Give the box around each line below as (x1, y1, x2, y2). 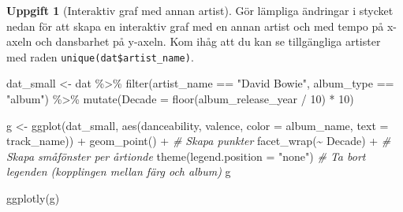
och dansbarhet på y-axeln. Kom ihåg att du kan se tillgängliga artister (35, 33, 381, 50)
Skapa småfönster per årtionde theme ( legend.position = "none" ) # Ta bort (6, 147, 366, 164)
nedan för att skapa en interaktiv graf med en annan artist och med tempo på (6, 17, 384, 34)
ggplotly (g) (6, 190, 60, 206)
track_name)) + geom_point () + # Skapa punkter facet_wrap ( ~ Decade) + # (6, 132, 391, 149)
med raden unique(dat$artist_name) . (6, 48, 194, 65)
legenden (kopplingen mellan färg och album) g (6, 163, 231, 180)
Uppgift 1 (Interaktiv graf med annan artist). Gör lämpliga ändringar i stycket (6, 2, 394, 18)
